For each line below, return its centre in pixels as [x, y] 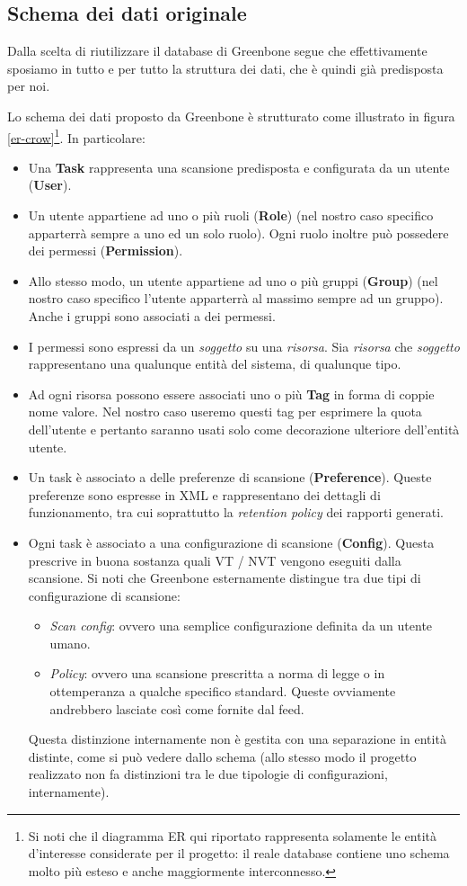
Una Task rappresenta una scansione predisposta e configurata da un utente [239, 167]
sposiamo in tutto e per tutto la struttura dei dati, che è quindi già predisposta [225, 68]
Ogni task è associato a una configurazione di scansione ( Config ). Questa [231, 542]
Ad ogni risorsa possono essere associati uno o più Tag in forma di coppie [231, 394]
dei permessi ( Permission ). [106, 251]
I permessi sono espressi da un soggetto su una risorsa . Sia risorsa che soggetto [244, 346]
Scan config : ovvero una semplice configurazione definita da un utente [241, 626]
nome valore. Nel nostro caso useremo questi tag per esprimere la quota [225, 412]
